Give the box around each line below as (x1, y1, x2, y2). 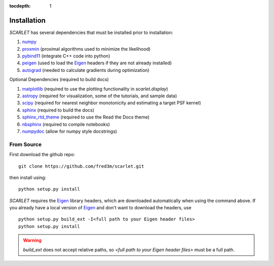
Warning (23, 237, 42, 243)
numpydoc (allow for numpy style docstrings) (22, 128, 117, 134)
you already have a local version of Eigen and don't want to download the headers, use (9, 205, 192, 211)
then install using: (9, 174, 47, 180)
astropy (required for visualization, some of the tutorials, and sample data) (22, 93, 177, 99)
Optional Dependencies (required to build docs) (9, 77, 109, 83)
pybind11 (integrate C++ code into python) (22, 53, 111, 59)
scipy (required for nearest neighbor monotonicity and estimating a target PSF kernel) (22, 100, 201, 106)
